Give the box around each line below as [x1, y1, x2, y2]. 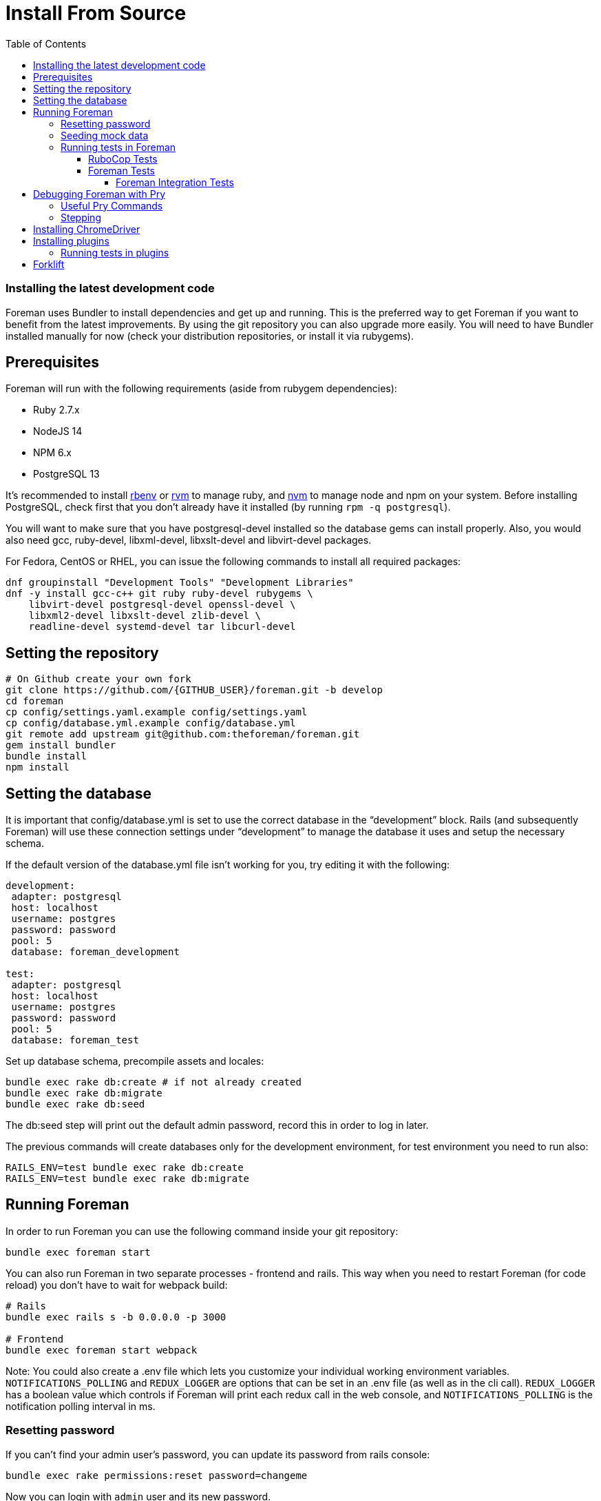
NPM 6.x [33, 447, 72, 459]
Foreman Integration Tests [116, 176, 234, 188]
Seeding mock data [61, 129, 149, 141]
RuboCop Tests [88, 152, 158, 165]
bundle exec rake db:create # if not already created [6, 1076, 302, 1088]
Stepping [61, 211, 101, 223]
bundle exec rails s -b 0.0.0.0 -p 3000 [6, 1311, 226, 1323]
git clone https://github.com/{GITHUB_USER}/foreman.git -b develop [6, 684, 383, 696]
